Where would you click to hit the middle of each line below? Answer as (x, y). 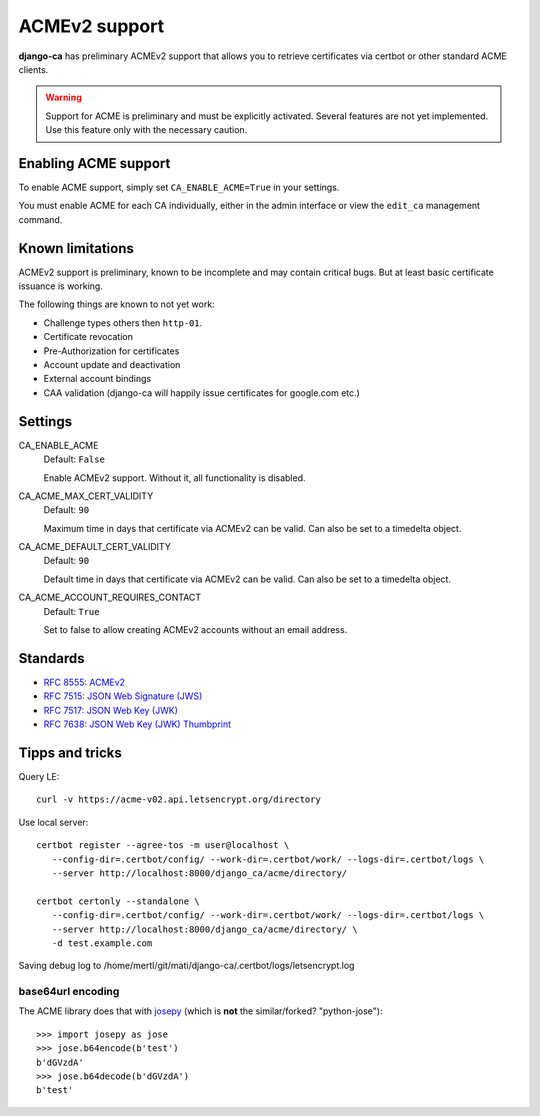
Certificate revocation (88, 337)
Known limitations (76, 248)
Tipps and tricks (70, 752)
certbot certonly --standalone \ (118, 901)
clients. (33, 69)
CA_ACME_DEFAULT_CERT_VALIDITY (95, 547)
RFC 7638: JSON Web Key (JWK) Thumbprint (137, 724)
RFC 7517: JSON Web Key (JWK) (111, 710)
